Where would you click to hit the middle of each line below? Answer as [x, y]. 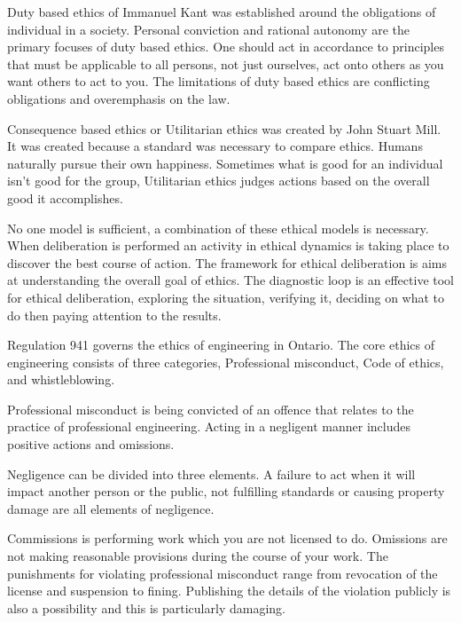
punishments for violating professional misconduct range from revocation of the [223, 573]
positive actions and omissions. [91, 444]
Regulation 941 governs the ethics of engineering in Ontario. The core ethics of [221, 345]
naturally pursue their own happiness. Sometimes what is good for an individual [225, 163]
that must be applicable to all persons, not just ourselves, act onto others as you [226, 63]
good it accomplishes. [65, 197]
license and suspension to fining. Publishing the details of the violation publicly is [229, 591]
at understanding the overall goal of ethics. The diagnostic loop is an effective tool [230, 280]
